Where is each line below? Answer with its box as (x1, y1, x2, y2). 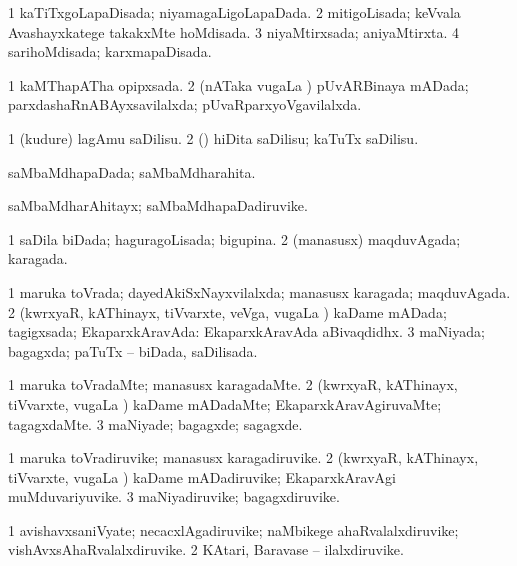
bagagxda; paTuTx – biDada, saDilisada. (8, 340, 258, 361)
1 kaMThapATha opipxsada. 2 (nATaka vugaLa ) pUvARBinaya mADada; (8, 74, 469, 95)
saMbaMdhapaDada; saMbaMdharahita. (8, 161, 256, 182)
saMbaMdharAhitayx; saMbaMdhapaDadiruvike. (8, 195, 308, 216)
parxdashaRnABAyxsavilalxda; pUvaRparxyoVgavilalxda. (8, 94, 362, 115)
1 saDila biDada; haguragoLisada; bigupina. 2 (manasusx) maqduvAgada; (8, 228, 461, 249)
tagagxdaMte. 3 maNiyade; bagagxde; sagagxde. (8, 413, 303, 434)
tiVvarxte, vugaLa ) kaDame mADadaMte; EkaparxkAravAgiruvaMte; (8, 393, 442, 414)
